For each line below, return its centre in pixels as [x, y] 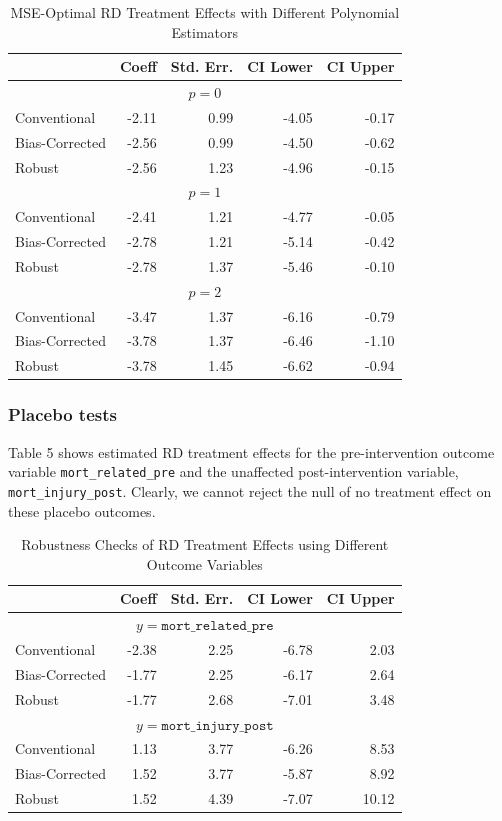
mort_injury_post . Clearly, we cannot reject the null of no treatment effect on [250, 490]
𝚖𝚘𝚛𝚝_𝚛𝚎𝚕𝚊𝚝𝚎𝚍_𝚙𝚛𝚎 [217, 626]
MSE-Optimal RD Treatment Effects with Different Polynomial [205, 12]
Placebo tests [62, 414]
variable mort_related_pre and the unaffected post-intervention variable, [233, 471]
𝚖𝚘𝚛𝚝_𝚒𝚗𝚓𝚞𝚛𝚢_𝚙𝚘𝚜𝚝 [217, 725]
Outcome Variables [204, 563]
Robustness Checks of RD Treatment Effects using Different [205, 544]
